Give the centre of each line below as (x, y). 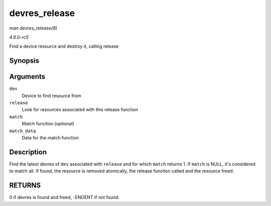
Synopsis (24, 61)
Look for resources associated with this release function (80, 110)
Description (28, 152)
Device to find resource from (51, 96)
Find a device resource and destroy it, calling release (64, 46)
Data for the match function (50, 137)
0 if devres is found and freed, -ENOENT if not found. (64, 197)
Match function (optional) (48, 124)
